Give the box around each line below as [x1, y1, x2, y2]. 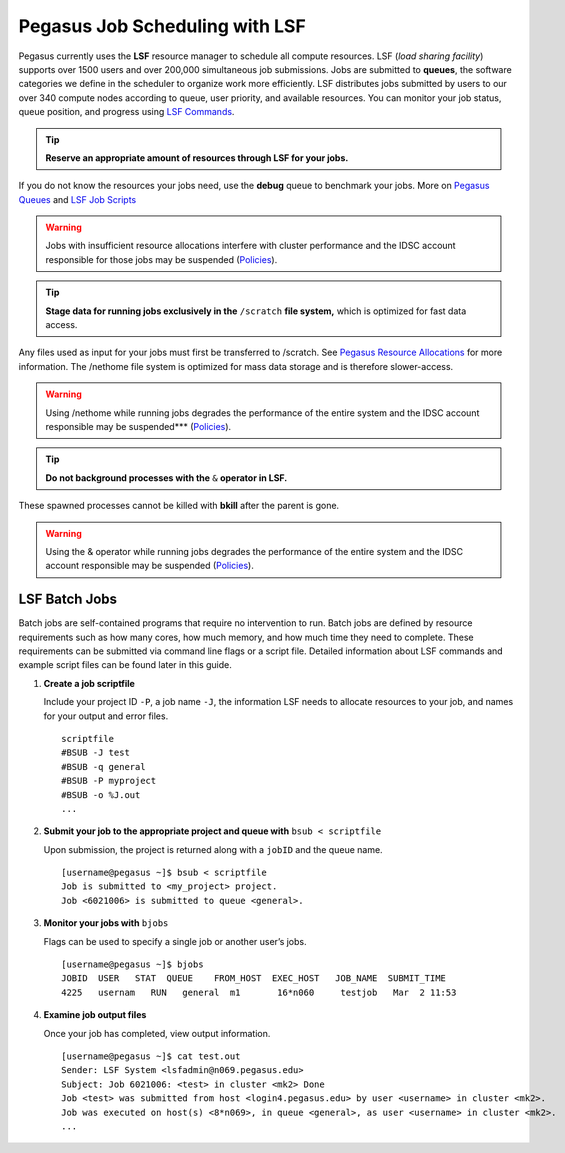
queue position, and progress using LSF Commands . [18, 106, 235, 118]
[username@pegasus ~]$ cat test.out [61, 1050, 241, 1062]
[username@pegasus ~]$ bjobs [61, 959, 204, 970]
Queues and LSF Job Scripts [18, 193, 137, 205]
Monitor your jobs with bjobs [43, 917, 169, 929]
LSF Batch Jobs [18, 591, 118, 608]
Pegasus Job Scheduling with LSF [18, 15, 307, 37]
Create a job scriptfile [43, 677, 135, 689]
